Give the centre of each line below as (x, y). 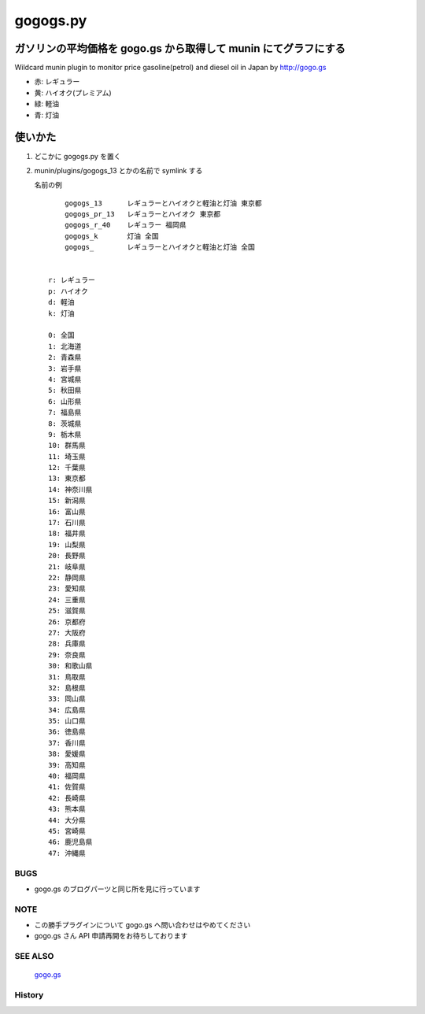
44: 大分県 (67, 820)
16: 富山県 (67, 511)
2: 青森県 (65, 357)
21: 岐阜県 (67, 566)
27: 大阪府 (67, 633)
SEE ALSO (34, 957)
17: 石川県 (67, 523)
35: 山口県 (67, 721)
